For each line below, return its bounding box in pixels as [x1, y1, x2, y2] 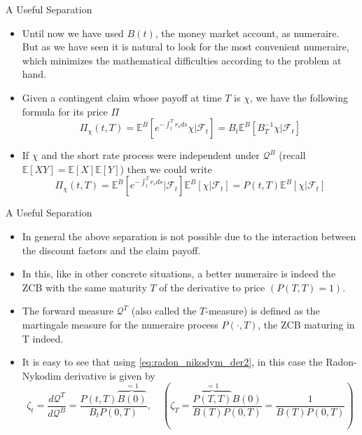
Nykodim [22, 368, 62, 382]
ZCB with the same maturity [22, 279, 147, 294]
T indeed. [22, 331, 64, 345]
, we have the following [249, 90, 348, 104]
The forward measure [22, 303, 113, 318]
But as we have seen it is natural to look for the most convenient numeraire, [22, 39, 349, 54]
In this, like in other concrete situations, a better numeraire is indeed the [22, 266, 336, 281]
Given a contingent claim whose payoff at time [22, 90, 222, 104]
